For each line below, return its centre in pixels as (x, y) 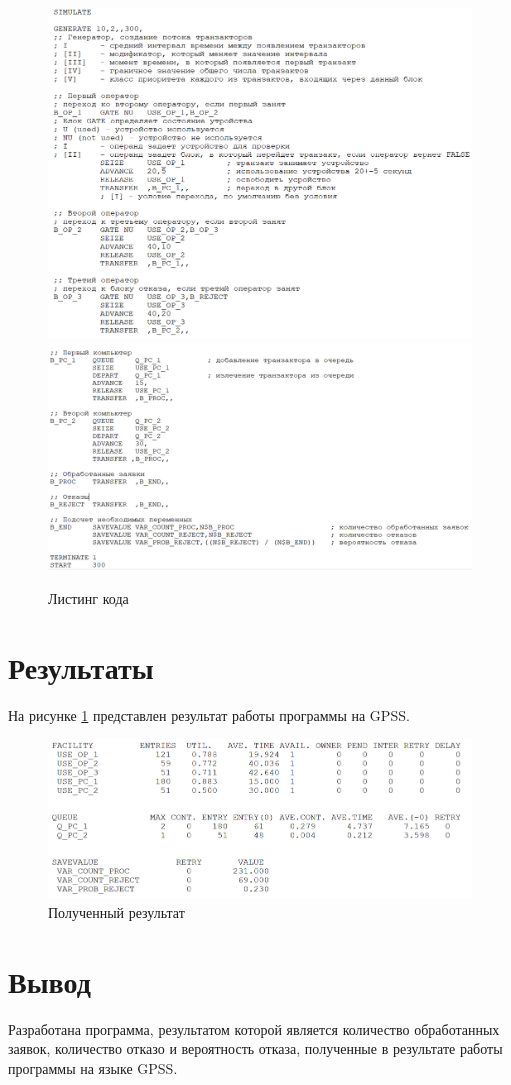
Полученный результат (116, 911)
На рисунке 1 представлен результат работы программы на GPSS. (209, 714)
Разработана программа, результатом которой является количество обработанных (254, 1028)
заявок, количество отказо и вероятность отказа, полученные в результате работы (255, 1048)
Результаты (81, 666)
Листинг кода (88, 597)
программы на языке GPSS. (93, 1067)
